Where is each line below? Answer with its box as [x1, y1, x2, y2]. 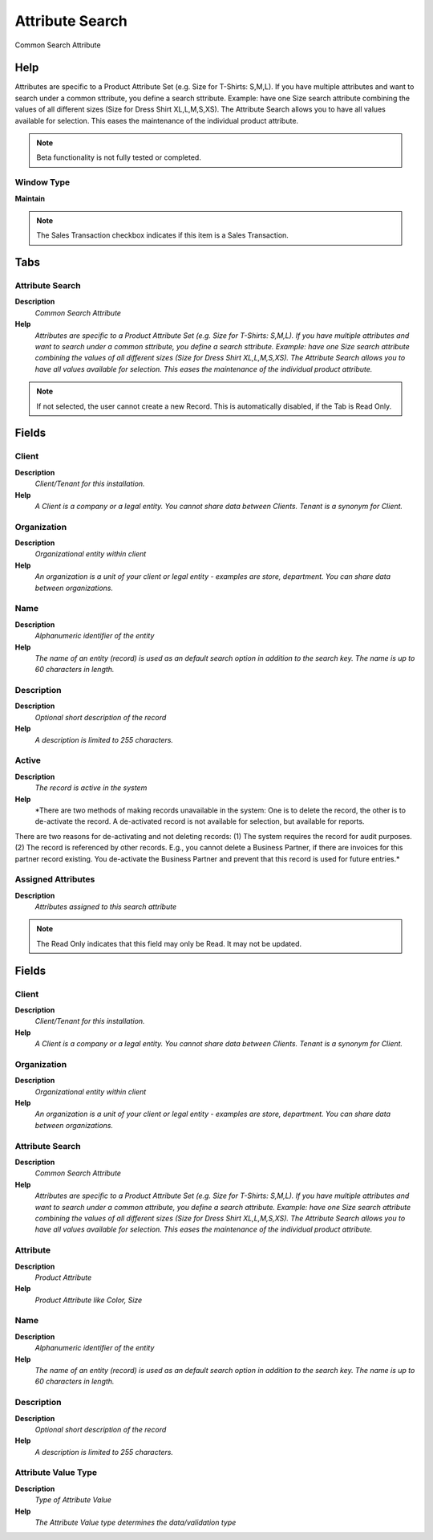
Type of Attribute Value [34, 1495, 112, 1505]
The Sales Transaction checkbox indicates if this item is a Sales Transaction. [36, 230, 289, 240]
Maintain [14, 194, 46, 203]
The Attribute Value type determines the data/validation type [34, 1518, 237, 1527]
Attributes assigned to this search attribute [34, 902, 176, 911]
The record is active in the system [34, 783, 148, 792]
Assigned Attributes [14, 874, 95, 885]
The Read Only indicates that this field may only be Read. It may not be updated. [36, 939, 302, 948]
